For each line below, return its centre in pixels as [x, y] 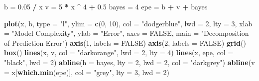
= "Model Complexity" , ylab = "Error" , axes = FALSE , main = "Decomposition [127, 33]
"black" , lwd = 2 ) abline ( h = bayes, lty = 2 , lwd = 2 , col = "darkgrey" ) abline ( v [129, 62]
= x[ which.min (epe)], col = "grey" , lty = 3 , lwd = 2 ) [87, 72]
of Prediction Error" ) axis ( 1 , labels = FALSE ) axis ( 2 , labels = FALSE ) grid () [125, 42]
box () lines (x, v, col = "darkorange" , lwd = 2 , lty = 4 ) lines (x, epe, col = [119, 52]
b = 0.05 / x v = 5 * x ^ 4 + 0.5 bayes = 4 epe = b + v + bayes [106, 6]
